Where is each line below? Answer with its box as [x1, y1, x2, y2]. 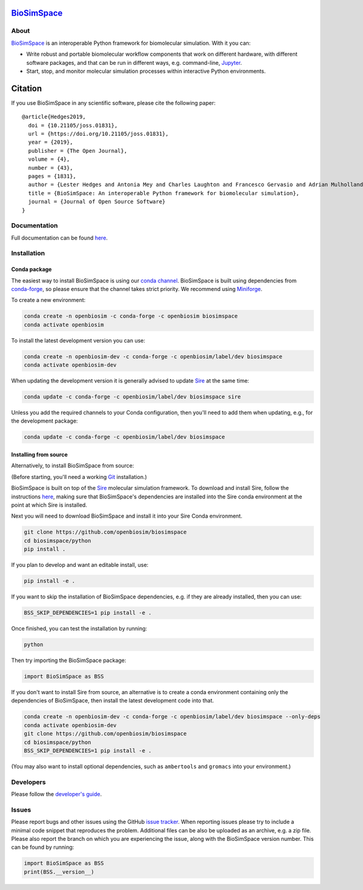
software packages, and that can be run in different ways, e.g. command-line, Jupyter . [26, 59, 242, 66]
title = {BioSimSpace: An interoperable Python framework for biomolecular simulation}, [28, 190, 299, 196]
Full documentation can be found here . [11, 234, 108, 241]
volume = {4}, [28, 156, 70, 163]
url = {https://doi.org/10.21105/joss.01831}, [28, 130, 169, 138]
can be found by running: [11, 843, 74, 851]
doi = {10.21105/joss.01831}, [28, 122, 118, 129]
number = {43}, [28, 164, 73, 171]
